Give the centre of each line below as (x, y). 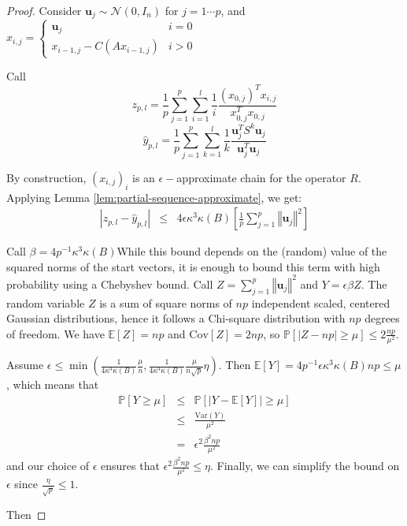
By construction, (46, 177)
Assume (25, 364)
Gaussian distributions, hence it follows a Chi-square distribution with (176, 318)
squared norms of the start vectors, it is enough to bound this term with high (193, 266)
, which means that (53, 384)
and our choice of (48, 466)
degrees (382, 318)
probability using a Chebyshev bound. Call (110, 284)
